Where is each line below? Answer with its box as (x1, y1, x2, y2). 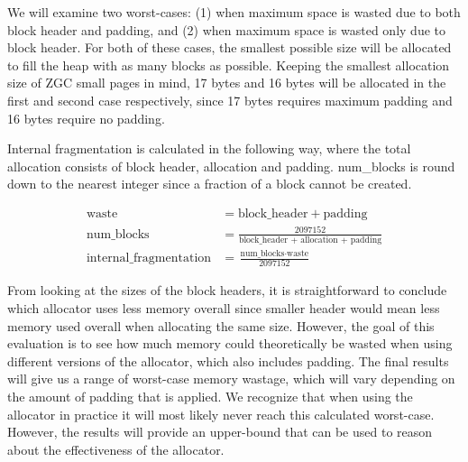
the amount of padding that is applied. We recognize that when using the (7, 387, 413, 406)
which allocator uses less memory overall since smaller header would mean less (7, 299, 440, 318)
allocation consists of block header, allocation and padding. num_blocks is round (7, 156, 455, 175)
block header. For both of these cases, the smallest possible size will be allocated (7, 38, 452, 57)
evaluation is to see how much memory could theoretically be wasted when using (7, 334, 453, 353)
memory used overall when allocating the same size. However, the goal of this (7, 316, 435, 335)
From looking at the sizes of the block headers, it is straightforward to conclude (7, 281, 447, 300)
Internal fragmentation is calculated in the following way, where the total (7, 139, 411, 158)
